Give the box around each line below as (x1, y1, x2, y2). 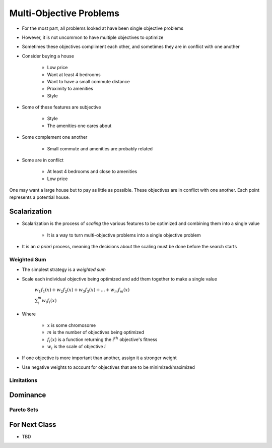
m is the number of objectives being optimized (47, 329, 145, 335)
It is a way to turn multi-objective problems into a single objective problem (47, 232, 201, 238)
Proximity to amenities (47, 86, 93, 92)
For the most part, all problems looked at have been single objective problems (22, 25, 184, 31)
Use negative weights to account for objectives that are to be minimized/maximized (22, 364, 195, 370)
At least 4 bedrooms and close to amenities (47, 169, 138, 175)
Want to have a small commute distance (47, 78, 130, 84)
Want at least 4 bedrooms (47, 71, 101, 78)
